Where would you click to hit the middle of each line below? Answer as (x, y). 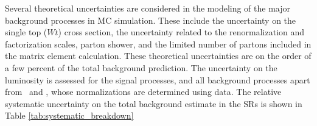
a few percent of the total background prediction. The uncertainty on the (141, 67)
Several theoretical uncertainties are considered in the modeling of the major (148, 8)
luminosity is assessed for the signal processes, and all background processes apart (158, 79)
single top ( (26, 32)
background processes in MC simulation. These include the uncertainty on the (151, 20)
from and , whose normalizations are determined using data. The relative (143, 92)
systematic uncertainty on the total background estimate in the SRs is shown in (154, 103)
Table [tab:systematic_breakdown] (69, 115)
